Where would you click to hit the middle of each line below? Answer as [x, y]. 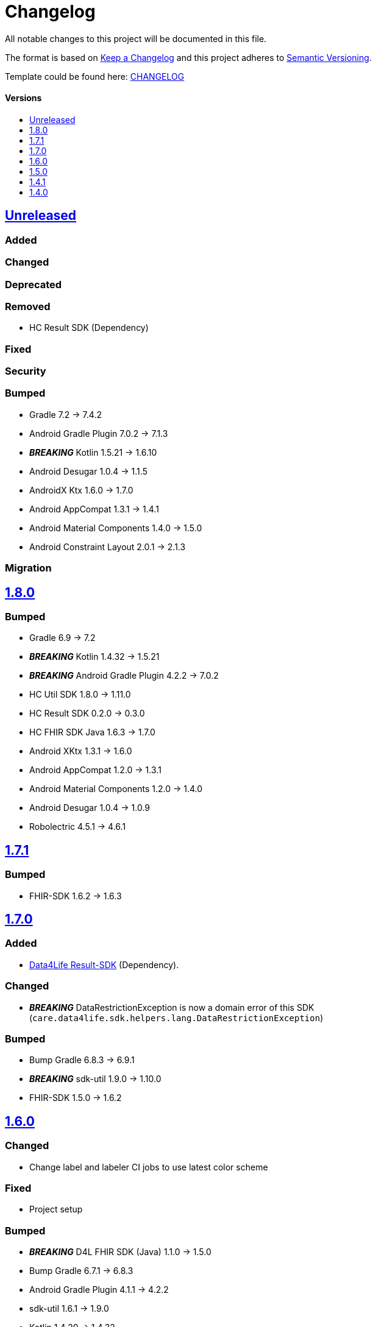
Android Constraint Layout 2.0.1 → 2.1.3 [108, 547]
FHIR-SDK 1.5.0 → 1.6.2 [76, 1098]
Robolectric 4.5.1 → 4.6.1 [78, 827]
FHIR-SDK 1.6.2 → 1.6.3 [76, 896]
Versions [23, 98]
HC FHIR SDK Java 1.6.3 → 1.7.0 [92, 732]
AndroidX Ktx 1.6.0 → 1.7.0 [81, 490]
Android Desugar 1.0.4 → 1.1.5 [88, 471]
